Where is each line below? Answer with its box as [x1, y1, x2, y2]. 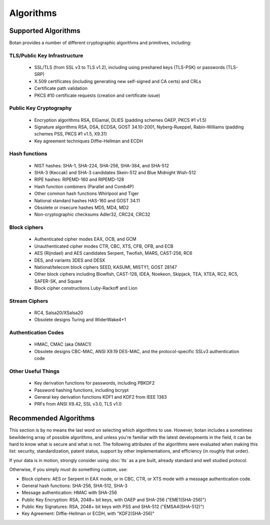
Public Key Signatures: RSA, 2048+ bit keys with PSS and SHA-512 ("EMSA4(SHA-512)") [21, 504, 204, 510]
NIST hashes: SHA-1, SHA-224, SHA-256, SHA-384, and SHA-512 [34, 162, 169, 168]
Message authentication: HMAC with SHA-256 [21, 490, 117, 496]
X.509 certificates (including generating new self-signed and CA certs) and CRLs [34, 78, 201, 84]
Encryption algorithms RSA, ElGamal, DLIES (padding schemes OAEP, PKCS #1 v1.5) [34, 117, 207, 123]
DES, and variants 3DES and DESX [34, 257, 105, 263]
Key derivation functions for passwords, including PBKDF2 [34, 380, 155, 386]
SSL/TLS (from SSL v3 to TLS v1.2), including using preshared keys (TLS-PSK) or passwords [34, 64, 225, 70]
